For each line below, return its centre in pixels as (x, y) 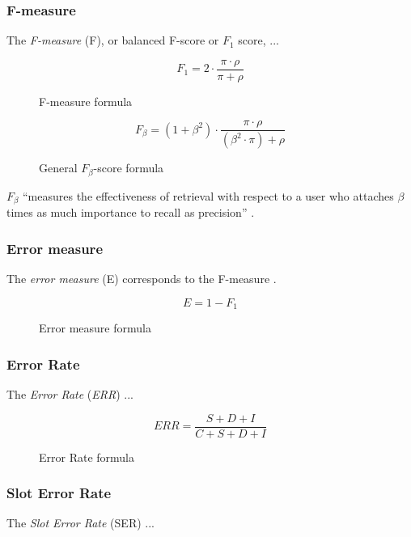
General (58, 168)
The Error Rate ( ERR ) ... (70, 393)
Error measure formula (95, 328)
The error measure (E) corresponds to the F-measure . (142, 279)
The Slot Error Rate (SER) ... (81, 523)
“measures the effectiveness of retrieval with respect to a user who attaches (208, 195)
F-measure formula (86, 101)
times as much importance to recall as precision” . (131, 212)
